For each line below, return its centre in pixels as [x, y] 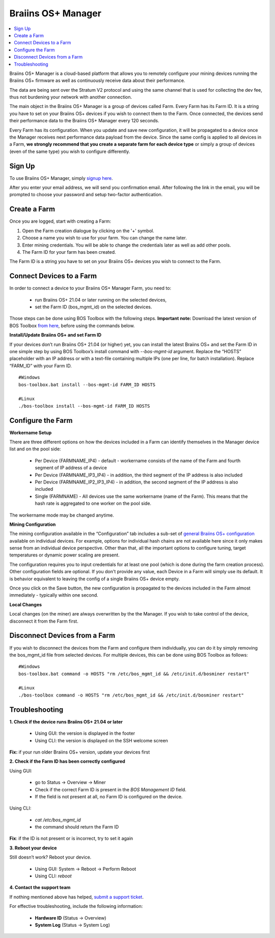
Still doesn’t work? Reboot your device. [50, 857]
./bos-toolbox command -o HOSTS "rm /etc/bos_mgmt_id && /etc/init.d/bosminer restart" [131, 695]
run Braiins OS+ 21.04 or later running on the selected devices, [101, 300]
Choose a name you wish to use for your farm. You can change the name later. [104, 238]
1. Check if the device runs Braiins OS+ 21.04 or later [66, 721]
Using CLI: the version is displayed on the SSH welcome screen [101, 740]
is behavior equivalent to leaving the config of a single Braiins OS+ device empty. [95, 579]
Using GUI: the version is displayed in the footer [85, 733]
